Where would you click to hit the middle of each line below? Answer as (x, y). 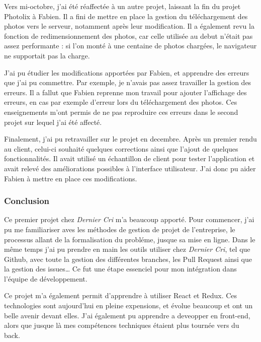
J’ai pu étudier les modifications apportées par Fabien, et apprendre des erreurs (127, 72)
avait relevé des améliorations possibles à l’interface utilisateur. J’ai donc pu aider (130, 168)
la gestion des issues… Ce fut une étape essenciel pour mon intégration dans (120, 269)
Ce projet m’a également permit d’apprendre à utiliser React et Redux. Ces (121, 295)
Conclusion (27, 201)
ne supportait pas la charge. (47, 55)
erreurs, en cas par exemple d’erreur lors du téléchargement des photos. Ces (121, 102)
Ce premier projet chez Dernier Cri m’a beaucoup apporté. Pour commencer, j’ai (129, 219)
